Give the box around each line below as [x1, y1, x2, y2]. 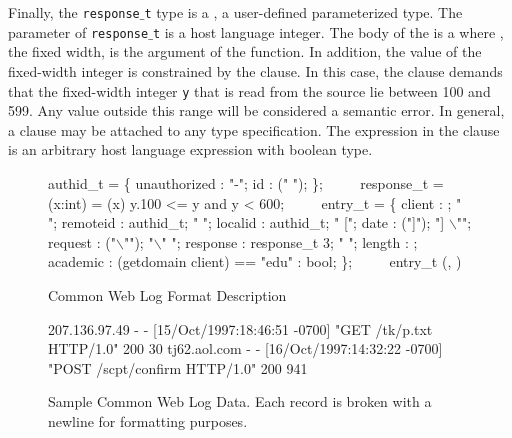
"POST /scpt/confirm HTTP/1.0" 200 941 [48, 357, 308, 378]
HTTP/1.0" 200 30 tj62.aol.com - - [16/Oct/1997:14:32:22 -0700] [48, 338, 443, 359]
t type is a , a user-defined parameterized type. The [144, 2, 463, 22]
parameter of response [8, 21, 149, 42]
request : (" [48, 231, 116, 252]
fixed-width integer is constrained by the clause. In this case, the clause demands [8, 60, 503, 81]
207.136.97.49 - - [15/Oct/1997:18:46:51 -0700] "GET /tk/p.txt [48, 318, 433, 339]
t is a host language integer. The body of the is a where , [152, 21, 504, 42]
